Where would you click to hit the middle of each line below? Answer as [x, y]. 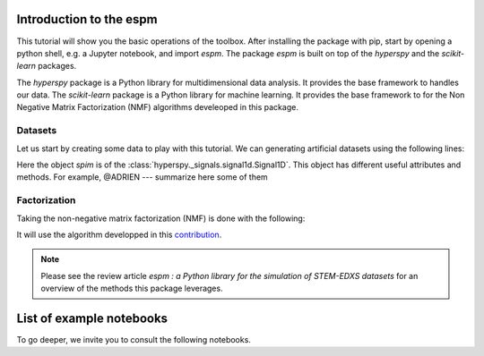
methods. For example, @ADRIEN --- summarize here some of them [142, 177]
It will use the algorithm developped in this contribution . [119, 234]
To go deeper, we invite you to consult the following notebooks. [134, 339]
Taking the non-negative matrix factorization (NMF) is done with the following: [161, 218]
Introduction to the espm [87, 19]
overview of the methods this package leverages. [132, 288]
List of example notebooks [92, 318]
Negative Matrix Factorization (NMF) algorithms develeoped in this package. [158, 107]
